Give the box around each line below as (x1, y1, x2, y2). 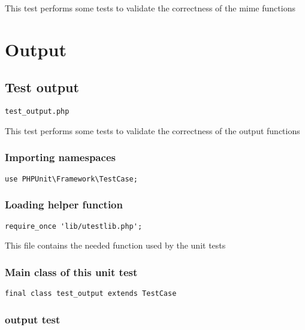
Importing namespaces (5, 150, 116, 165)
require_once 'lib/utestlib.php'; (5, 222, 143, 231)
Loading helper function (5, 197, 123, 212)
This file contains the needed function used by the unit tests (5, 239, 226, 252)
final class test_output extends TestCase (5, 289, 177, 298)
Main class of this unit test (5, 264, 138, 279)
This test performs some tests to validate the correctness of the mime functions (5, 2, 295, 14)
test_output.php (5, 107, 70, 116)
